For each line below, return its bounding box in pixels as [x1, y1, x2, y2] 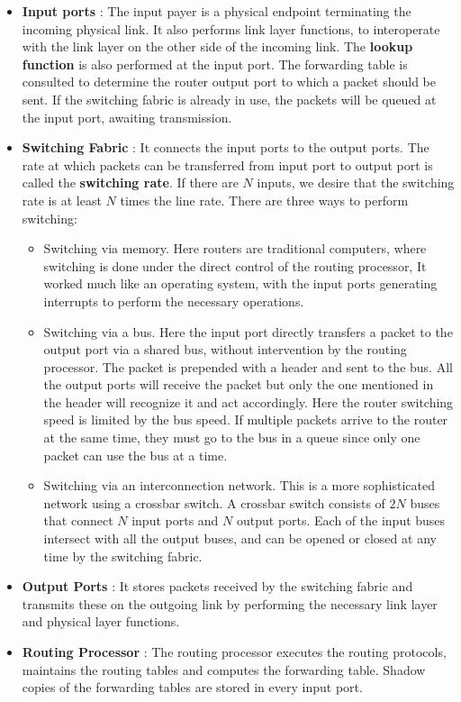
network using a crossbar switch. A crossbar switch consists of [43, 493, 385, 512]
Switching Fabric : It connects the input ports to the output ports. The [22, 138, 429, 157]
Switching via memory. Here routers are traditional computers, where [43, 239, 427, 258]
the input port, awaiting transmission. [22, 107, 232, 126]
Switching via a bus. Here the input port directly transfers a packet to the [43, 322, 453, 341]
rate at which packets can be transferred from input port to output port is [22, 155, 433, 174]
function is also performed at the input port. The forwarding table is [22, 54, 408, 73]
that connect [43, 511, 113, 530]
